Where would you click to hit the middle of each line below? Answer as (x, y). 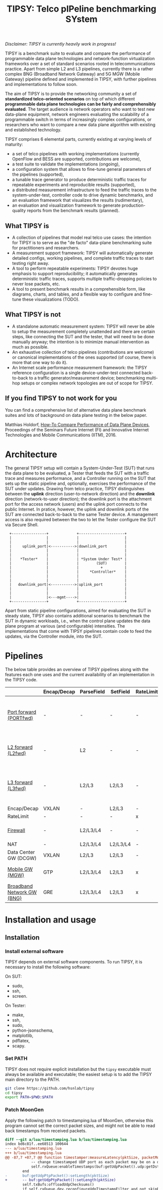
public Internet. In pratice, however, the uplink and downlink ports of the (77, 509)
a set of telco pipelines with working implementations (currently (76, 154)
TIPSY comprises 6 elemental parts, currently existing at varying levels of (78, 139)
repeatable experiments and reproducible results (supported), (74, 185)
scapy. (19, 1046)
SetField (120, 692)
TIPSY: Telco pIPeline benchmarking (81, 9)
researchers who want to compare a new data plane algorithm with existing (80, 125)
